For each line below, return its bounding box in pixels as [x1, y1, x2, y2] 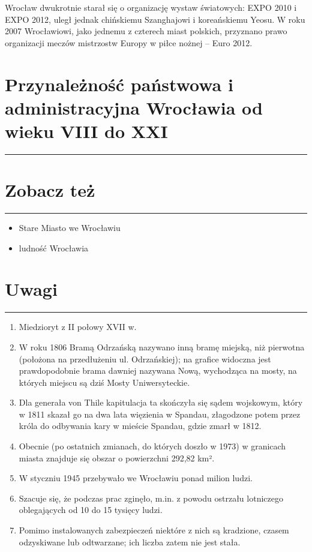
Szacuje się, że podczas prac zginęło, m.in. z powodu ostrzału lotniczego [19, 491, 283, 504]
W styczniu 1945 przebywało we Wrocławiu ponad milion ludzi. [19, 472, 253, 484]
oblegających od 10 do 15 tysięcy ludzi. [19, 503, 163, 516]
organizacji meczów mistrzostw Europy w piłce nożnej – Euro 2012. [5, 36, 253, 49]
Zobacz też [5, 178, 95, 202]
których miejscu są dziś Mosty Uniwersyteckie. [19, 376, 190, 388]
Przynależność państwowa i [5, 71, 233, 96]
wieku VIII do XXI [5, 118, 168, 143]
